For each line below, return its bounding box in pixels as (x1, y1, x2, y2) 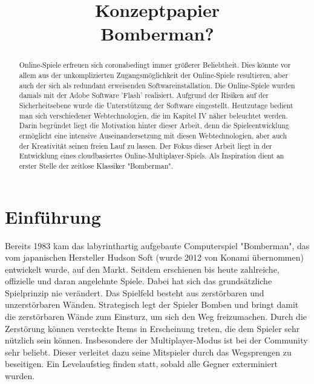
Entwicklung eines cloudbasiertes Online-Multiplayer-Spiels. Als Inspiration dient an (19, 151, 284, 161)
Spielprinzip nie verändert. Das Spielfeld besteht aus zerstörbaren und (5, 286, 264, 299)
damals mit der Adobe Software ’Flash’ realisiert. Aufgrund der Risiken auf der (19, 90, 269, 100)
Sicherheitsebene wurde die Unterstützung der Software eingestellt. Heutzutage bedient (19, 100, 293, 110)
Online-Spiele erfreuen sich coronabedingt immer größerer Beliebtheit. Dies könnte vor (19, 60, 291, 70)
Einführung (5, 204, 101, 229)
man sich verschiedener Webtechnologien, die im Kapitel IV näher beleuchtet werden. (19, 110, 288, 120)
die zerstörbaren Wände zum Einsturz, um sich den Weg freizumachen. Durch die (5, 310, 307, 323)
